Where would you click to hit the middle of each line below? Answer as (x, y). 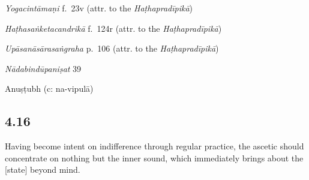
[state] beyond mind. (43, 169)
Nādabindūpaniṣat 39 (43, 68)
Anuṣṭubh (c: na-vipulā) (49, 88)
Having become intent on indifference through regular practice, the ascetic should (154, 146)
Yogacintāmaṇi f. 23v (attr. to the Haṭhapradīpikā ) (99, 8)
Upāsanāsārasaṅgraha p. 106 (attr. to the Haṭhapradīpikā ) (112, 48)
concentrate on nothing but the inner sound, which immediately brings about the (154, 157)
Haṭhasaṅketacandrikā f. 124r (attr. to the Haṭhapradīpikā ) (113, 28)
